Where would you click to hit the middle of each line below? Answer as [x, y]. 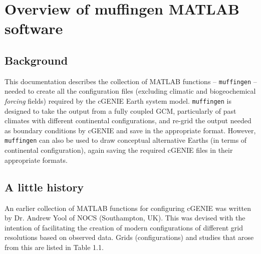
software [34, 28]
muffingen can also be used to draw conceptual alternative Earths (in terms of [126, 140]
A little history [44, 187]
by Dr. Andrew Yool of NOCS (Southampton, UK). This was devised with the [125, 218]
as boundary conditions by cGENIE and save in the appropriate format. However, [130, 130]
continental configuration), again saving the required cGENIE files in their [119, 150]
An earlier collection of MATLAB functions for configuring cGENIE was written [128, 208]
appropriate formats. [36, 160]
